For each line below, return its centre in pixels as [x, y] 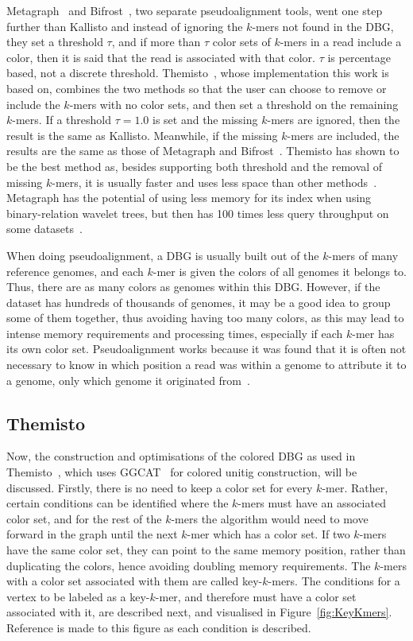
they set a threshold [55, 42]
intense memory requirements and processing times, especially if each [175, 333]
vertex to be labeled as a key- [78, 596]
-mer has [373, 333]
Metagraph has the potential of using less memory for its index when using [189, 198]
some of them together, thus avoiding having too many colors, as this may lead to [205, 318]
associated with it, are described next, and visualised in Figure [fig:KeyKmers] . [199, 612]
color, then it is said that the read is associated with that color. [161, 57]
